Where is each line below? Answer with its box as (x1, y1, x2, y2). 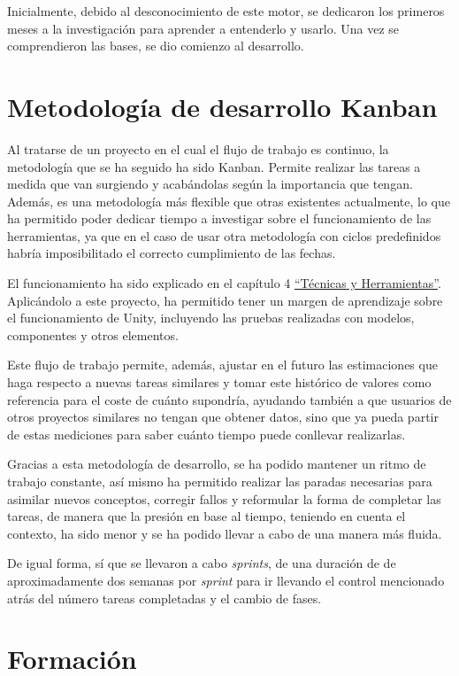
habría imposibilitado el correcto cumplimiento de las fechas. (7, 244, 336, 262)
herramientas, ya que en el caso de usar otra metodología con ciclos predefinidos (7, 226, 441, 245)
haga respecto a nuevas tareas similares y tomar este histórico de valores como (7, 373, 432, 392)
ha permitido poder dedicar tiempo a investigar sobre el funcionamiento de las (7, 209, 432, 228)
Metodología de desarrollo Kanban (7, 88, 438, 124)
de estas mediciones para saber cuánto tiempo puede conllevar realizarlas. (7, 424, 406, 443)
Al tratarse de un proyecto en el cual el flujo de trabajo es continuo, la (7, 139, 389, 158)
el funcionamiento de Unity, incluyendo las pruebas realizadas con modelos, (7, 308, 415, 327)
